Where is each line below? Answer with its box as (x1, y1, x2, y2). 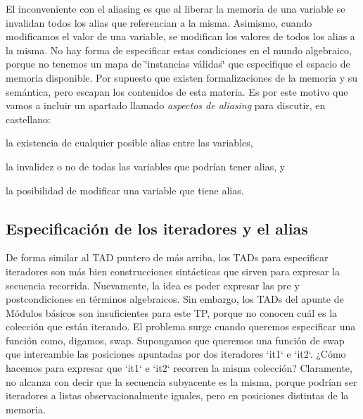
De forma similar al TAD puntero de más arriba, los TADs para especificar (6, 250, 329, 265)
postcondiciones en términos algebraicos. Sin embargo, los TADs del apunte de (6, 292, 344, 306)
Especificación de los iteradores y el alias (6, 217, 308, 239)
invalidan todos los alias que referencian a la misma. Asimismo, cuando (6, 15, 312, 30)
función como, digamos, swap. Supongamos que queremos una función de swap (6, 332, 345, 347)
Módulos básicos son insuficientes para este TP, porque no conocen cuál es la (6, 305, 338, 320)
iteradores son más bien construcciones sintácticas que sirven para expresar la (6, 263, 340, 278)
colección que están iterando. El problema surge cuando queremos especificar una (6, 319, 356, 334)
